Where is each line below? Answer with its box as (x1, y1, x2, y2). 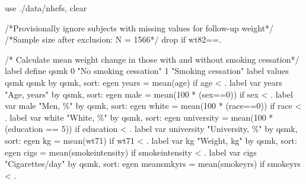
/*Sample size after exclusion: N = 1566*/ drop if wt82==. (5, 33, 222, 46)
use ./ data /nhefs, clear (5, 2, 87, 14)
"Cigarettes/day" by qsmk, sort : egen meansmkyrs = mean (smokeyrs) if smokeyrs (5, 157, 301, 170)
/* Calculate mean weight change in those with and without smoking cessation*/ (5, 53, 299, 65)
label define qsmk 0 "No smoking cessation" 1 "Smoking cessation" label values (5, 64, 289, 77)
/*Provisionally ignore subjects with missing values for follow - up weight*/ (5, 21, 274, 34)
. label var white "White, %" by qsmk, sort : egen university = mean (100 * (5, 111, 273, 123)
